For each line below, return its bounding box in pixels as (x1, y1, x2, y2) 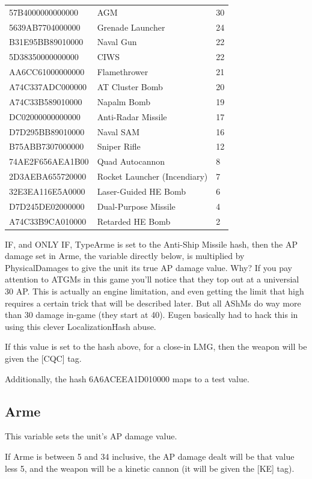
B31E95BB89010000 (9, 35, 84, 48)
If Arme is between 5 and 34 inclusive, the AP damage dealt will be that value (5, 450, 295, 462)
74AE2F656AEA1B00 (9, 155, 89, 168)
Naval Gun (97, 35, 137, 48)
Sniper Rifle (97, 140, 141, 153)
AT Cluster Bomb (97, 80, 163, 93)
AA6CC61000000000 (9, 66, 85, 78)
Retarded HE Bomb (97, 215, 171, 227)
